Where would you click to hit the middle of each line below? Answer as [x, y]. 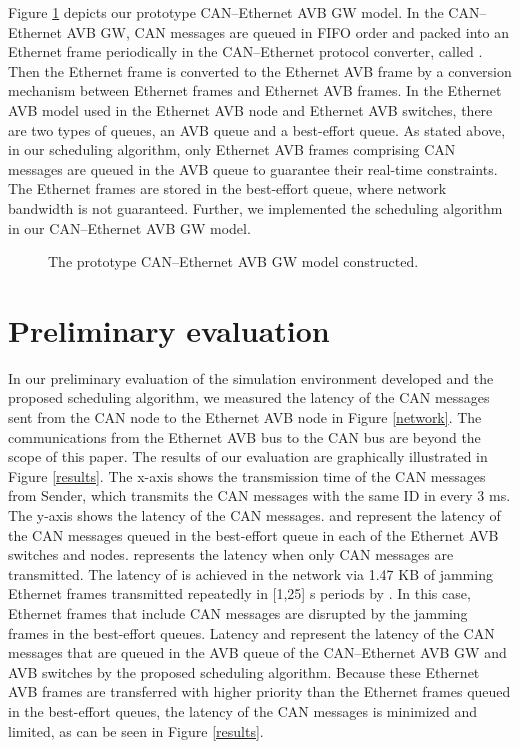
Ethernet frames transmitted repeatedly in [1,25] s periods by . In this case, [239, 593]
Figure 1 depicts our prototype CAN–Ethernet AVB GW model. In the [226, 12]
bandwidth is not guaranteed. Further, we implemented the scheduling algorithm [255, 207]
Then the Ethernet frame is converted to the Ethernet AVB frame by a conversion [260, 70]
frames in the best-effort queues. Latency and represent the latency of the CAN [251, 632]
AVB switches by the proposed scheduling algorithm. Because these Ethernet [244, 671]
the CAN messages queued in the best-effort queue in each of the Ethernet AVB [253, 534]
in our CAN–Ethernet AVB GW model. [129, 227]
